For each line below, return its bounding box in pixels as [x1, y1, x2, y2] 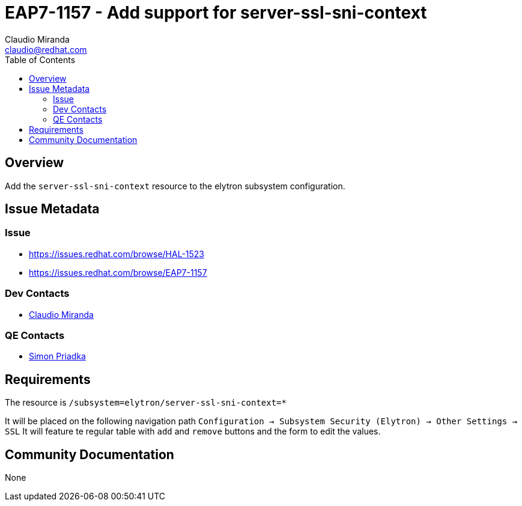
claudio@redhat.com [5, 44, 87, 55]
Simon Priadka [29, 351, 86, 362]
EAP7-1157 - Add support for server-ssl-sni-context [5, 2, 427, 23]
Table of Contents [5, 54, 76, 65]
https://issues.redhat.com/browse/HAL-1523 [29, 248, 205, 259]
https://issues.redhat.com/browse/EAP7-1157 [29, 267, 207, 278]
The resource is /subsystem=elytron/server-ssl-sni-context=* [5, 397, 287, 408]
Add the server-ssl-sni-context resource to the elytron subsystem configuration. [5, 180, 345, 191]
